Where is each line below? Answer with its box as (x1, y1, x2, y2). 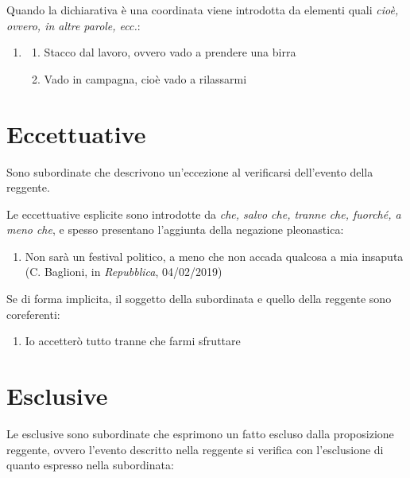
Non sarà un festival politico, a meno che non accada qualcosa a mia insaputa (25, 247, 404, 264)
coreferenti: (6, 305, 60, 322)
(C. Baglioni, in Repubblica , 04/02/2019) (25, 263, 222, 280)
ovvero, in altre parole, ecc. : (6, 17, 141, 33)
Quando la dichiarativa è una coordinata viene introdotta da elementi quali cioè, (6, 2, 399, 17)
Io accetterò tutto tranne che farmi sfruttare (25, 332, 241, 349)
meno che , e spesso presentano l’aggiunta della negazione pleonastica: (6, 221, 344, 238)
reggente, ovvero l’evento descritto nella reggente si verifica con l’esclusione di (6, 441, 384, 457)
